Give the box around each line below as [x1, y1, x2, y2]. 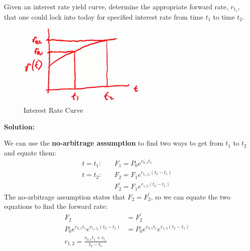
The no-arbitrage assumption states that [4, 191, 125, 201]
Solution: [4, 121, 35, 131]
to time [213, 11, 235, 22]
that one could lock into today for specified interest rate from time [4, 11, 204, 22]
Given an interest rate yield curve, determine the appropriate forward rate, [4, 1, 228, 11]
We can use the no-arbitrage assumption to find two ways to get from [4, 138, 224, 148]
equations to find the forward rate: [4, 201, 108, 211]
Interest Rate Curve [23, 105, 83, 115]
